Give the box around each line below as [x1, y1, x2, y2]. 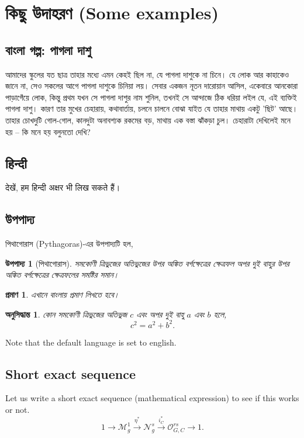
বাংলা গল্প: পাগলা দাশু [5, 40, 91, 58]
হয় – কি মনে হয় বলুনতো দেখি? [5, 125, 91, 137]
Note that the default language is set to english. [5, 336, 177, 348]
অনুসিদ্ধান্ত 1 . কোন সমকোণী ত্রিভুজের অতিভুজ [5, 308, 127, 320]
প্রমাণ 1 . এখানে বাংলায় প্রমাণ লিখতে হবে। [5, 288, 120, 300]
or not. [5, 403, 30, 415]
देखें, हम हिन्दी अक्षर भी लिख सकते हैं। [5, 181, 120, 194]
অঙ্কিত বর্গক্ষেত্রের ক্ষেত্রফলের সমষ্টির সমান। [5, 268, 119, 281]
